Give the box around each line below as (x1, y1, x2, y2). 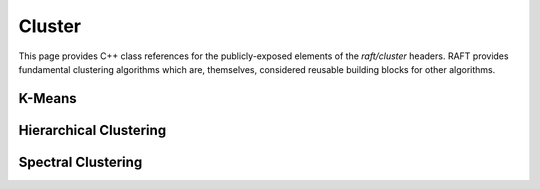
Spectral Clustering (18, 153, 143, 170)
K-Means (18, 90, 77, 107)
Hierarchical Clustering (18, 121, 167, 139)
